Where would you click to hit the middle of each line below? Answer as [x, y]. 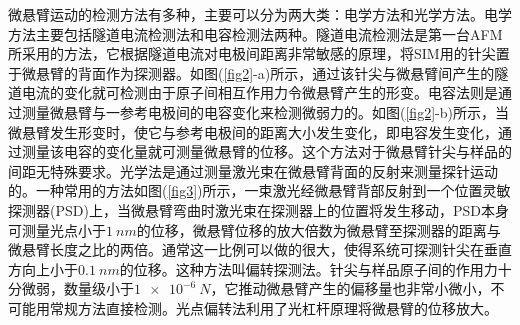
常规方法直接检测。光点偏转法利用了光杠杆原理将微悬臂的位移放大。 [273, 307]
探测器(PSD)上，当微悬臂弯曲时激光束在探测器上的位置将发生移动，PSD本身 [258, 209]
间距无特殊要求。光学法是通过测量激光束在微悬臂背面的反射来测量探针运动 [253, 170]
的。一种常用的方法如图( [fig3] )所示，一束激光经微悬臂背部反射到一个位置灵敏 [259, 190]
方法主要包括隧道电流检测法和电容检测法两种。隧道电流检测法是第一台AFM [255, 33]
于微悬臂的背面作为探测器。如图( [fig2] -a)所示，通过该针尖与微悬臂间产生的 [251, 72]
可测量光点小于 [57, 229]
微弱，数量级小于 [77, 288]
